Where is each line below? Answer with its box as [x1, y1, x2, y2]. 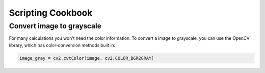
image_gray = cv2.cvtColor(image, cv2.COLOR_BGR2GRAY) [19, 55, 154, 61]
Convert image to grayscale [9, 22, 102, 30]
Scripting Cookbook [9, 7, 93, 18]
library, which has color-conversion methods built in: [9, 42, 115, 48]
